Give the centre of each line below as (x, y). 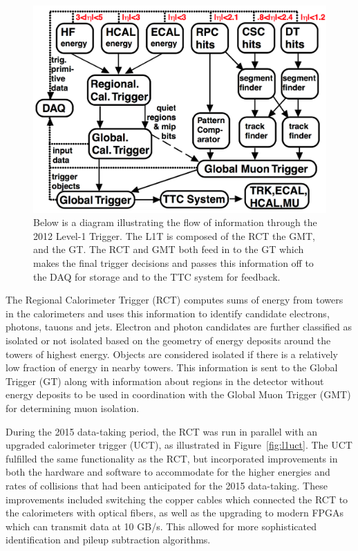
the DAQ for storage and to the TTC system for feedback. (157, 276)
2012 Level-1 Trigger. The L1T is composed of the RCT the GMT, (175, 235)
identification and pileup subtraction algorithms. (108, 540)
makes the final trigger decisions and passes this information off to (173, 263)
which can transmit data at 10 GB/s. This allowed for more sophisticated (161, 526)
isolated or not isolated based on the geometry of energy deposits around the (168, 340)
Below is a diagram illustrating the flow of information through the (175, 222)
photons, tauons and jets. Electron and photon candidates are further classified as (179, 327)
